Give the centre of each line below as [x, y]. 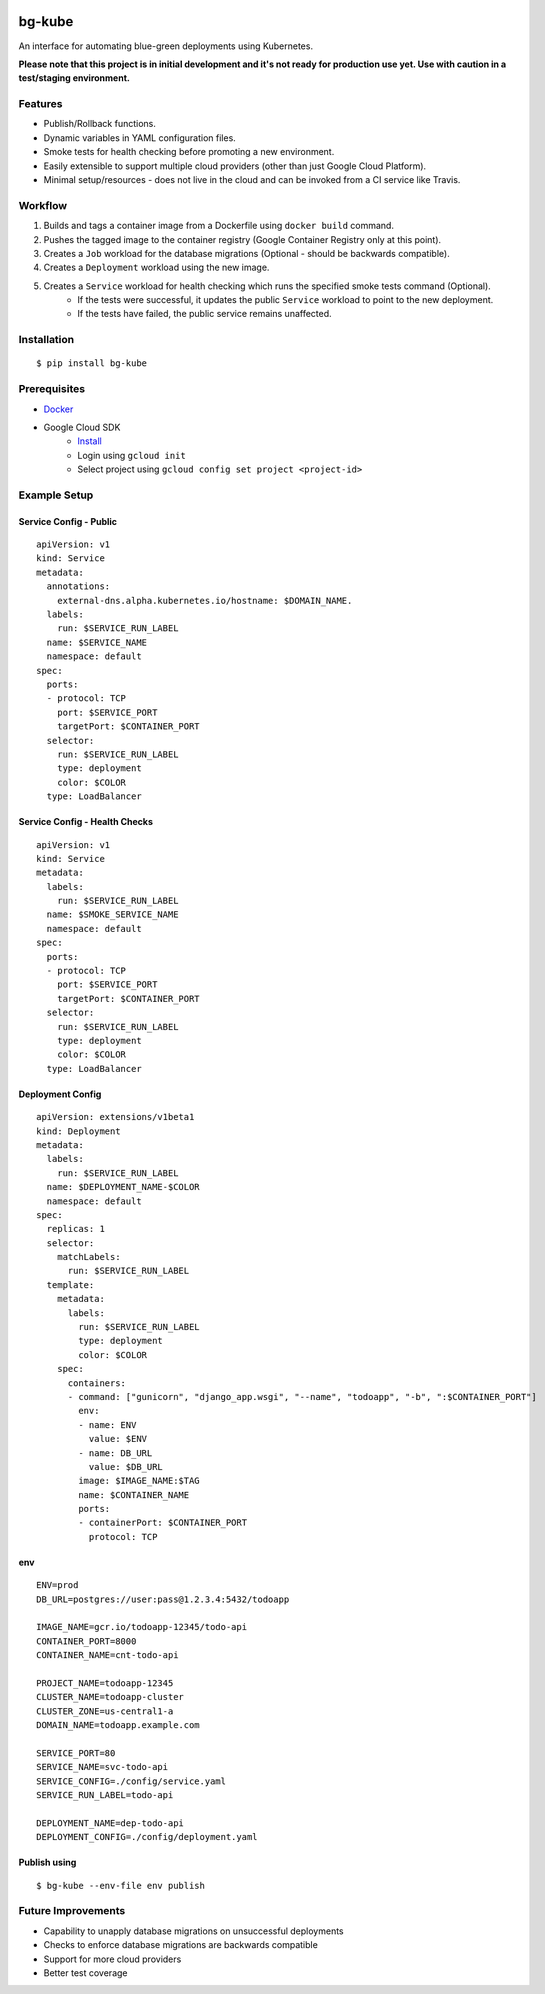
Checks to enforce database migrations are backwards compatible [181, 1945]
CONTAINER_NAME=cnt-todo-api [107, 1655]
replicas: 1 [75, 1229]
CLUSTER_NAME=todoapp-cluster [110, 1697]
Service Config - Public [68, 521]
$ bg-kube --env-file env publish [120, 1885]
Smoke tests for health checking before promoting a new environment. [189, 152]
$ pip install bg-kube [92, 363]
